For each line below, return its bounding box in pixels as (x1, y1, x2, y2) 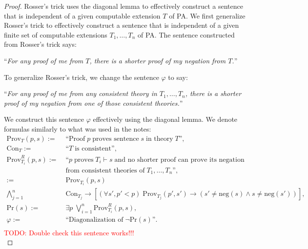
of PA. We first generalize (169, 10, 246, 20)
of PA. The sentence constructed (138, 29, 235, 39)
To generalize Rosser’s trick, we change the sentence (4, 72, 159, 82)
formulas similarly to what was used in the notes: (4, 123, 151, 134)
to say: (168, 72, 188, 82)
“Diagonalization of (65, 216, 123, 223)
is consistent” (75, 145, 115, 152)
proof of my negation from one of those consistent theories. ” (4, 97, 183, 108)
